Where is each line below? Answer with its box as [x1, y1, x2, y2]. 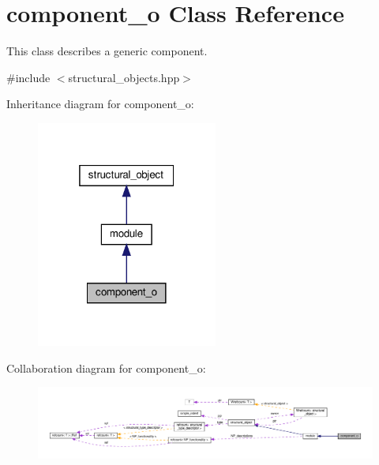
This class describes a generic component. [6, 43, 208, 59]
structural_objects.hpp [68, 69, 180, 85]
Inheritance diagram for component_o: [6, 96, 194, 112]
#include [6, 69, 51, 85]
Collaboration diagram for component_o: [6, 359, 206, 376]
